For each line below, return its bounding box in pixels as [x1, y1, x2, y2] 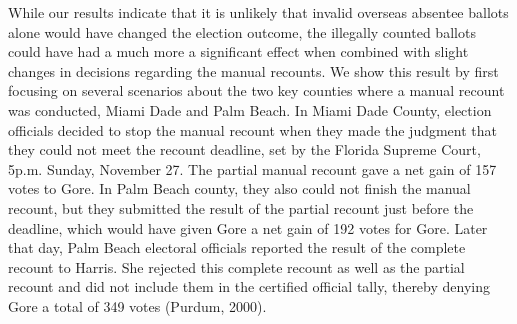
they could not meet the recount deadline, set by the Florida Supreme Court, [8, 139, 481, 160]
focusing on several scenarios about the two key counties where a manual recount [8, 80, 505, 101]
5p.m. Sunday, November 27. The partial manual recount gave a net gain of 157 [8, 158, 497, 179]
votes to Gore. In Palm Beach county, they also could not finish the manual [8, 178, 471, 199]
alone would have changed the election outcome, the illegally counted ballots [8, 21, 476, 42]
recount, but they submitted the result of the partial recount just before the [8, 197, 474, 218]
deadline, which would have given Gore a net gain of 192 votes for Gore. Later [8, 217, 488, 238]
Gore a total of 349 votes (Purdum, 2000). [8, 295, 267, 316]
